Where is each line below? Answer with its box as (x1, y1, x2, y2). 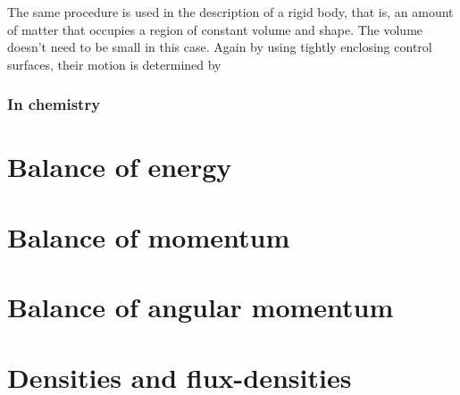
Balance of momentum (7, 218, 290, 255)
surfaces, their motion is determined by (7, 55, 222, 73)
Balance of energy (7, 148, 232, 185)
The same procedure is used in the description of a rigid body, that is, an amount (7, 3, 454, 21)
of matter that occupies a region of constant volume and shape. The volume (7, 20, 423, 38)
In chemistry (7, 93, 101, 115)
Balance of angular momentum (7, 289, 394, 325)
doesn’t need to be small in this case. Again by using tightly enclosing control (7, 38, 432, 56)
